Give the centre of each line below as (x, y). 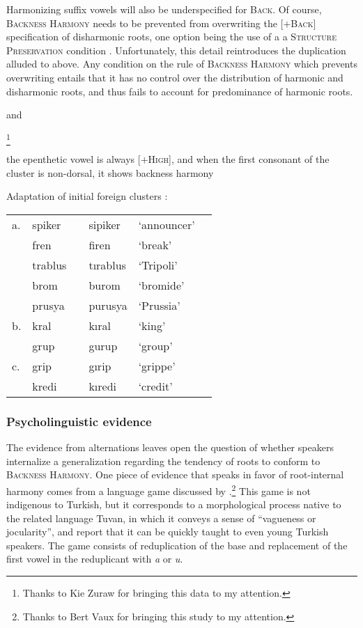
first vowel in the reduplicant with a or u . (95, 559)
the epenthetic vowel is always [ (74, 159)
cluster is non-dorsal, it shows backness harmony (110, 172)
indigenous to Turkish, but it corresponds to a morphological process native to (174, 504)
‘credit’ (155, 386)
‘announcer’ (167, 224)
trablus (49, 265)
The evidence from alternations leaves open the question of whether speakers (170, 447)
